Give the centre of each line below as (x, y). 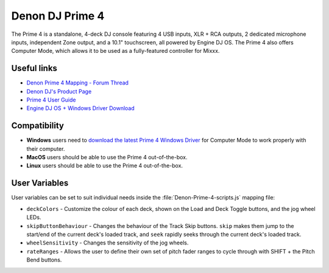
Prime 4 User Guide (51, 100)
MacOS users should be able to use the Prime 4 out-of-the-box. (107, 157)
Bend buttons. (44, 260)
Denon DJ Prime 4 (58, 16)
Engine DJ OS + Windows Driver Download (81, 108)
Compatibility (37, 126)
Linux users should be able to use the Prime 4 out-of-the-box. (104, 166)
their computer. (46, 148)
